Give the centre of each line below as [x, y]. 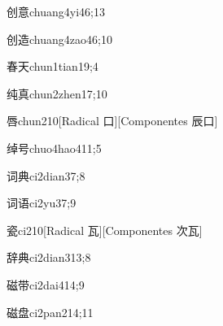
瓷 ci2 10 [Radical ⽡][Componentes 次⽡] [105, 230]
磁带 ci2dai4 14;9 [46, 284]
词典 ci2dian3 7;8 [46, 175]
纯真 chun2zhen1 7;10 [57, 93]
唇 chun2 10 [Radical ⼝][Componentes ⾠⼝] [112, 121]
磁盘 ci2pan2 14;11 [50, 312]
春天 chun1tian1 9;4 [52, 66]
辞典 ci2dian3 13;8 [49, 257]
